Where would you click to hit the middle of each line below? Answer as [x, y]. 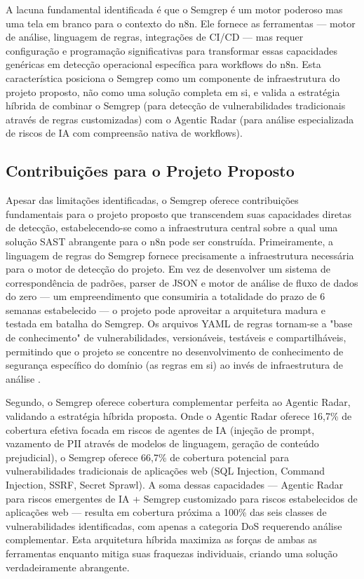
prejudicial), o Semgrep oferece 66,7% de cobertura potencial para [147, 457]
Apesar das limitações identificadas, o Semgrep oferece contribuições [152, 200]
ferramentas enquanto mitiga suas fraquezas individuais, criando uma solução [172, 553]
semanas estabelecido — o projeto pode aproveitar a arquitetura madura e [166, 309]
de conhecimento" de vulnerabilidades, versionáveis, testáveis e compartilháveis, [176, 338]
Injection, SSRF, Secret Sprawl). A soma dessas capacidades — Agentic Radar [175, 485]
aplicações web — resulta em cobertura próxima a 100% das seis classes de [166, 512]
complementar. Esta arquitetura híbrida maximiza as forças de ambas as [161, 539]
